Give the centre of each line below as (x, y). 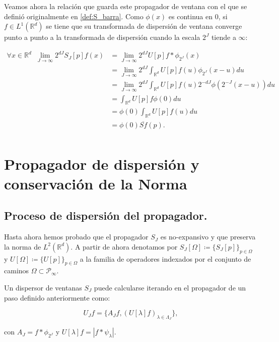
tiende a (224, 37)
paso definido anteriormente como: (57, 297)
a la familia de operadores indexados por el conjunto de (165, 258)
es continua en (191, 16)
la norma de (23, 246)
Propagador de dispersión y (102, 163)
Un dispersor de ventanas (43, 288)
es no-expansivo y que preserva (208, 237)
